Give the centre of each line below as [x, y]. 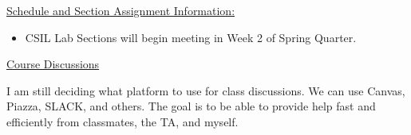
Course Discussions [53, 64]
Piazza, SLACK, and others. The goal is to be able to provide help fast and [191, 106]
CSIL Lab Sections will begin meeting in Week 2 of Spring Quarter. [191, 37]
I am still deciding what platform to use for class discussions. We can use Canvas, [206, 90]
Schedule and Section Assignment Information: [121, 10]
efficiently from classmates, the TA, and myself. [123, 121]
